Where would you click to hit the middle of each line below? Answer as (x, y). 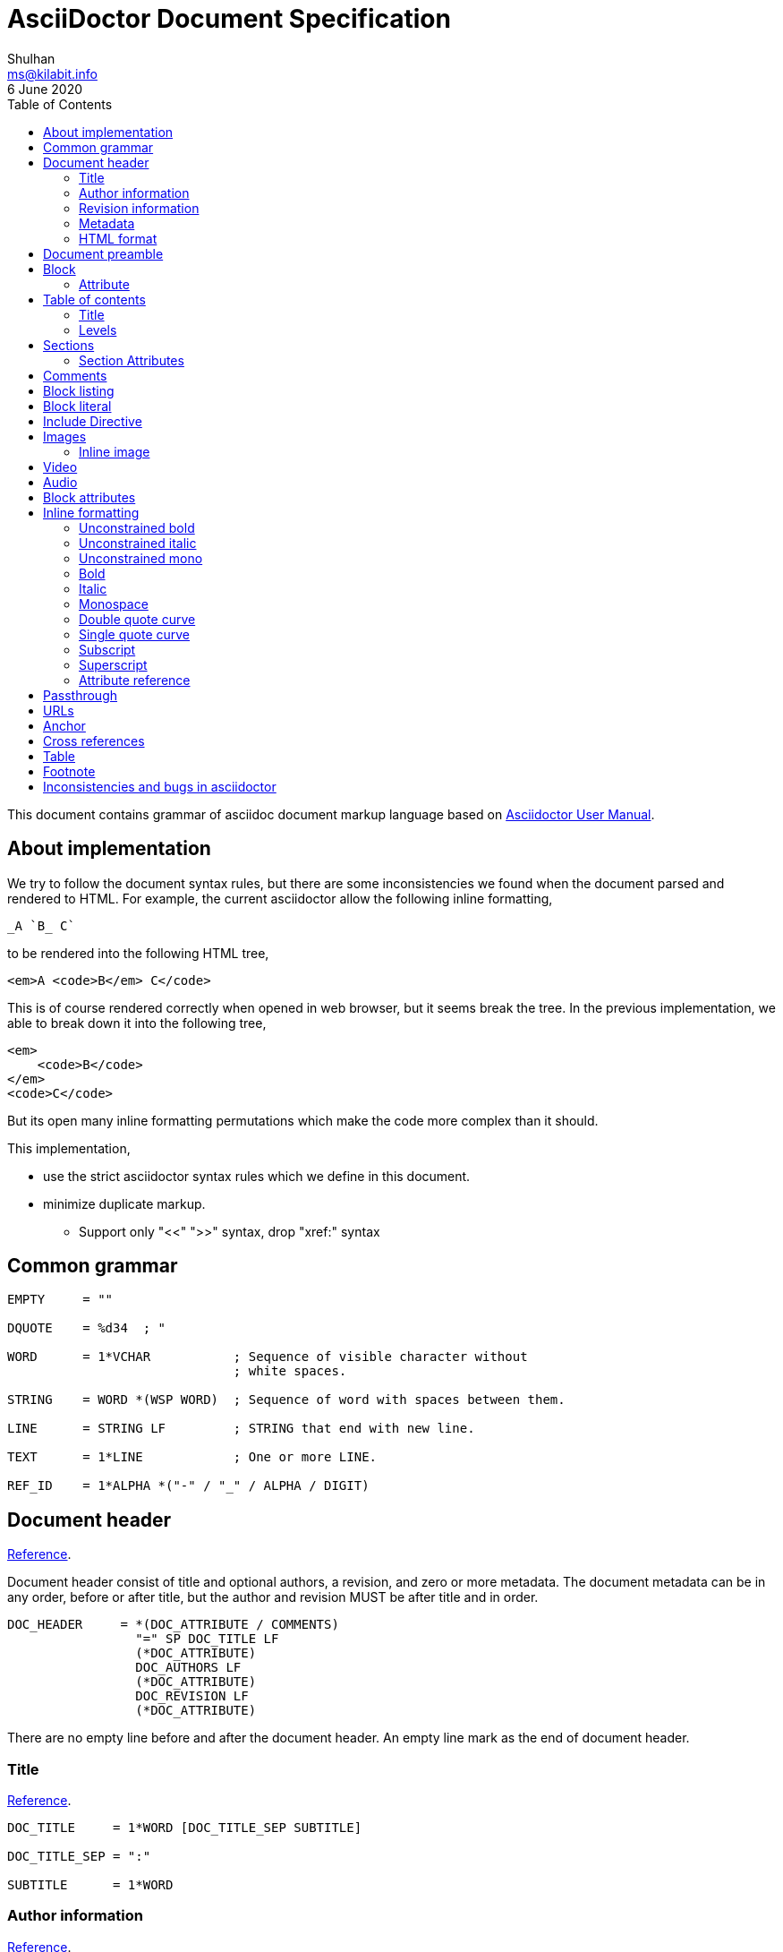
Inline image (115, 451)
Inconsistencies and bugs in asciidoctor (160, 786)
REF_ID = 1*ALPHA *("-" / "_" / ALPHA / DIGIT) (188, 1486)
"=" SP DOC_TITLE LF (207, 1639)
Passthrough (81, 695)
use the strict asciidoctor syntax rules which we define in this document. (257, 1176)
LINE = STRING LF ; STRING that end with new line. (241, 1429)
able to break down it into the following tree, (137, 1023)
